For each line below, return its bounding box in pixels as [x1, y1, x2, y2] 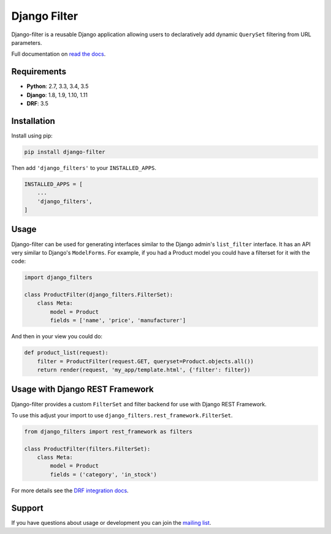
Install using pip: [11, 132, 53, 139]
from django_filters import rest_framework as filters [24, 428, 192, 435]
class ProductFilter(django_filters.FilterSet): [24, 292, 173, 298]
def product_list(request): [24, 349, 108, 356]
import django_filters [24, 274, 93, 281]
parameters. [11, 39, 42, 46]
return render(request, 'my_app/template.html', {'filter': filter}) [37, 366, 251, 374]
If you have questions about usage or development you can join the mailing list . [11, 519, 211, 526]
